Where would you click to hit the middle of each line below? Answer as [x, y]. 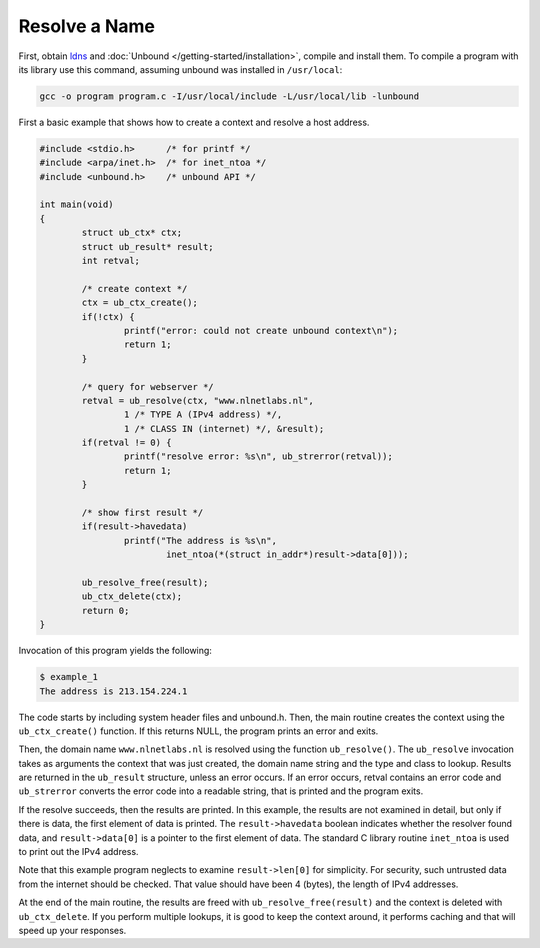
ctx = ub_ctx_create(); [140, 303]
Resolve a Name [86, 26]
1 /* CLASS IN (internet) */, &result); [224, 428]
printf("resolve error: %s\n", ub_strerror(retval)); [258, 456]
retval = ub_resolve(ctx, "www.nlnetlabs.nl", [197, 400]
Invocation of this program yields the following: [115, 651]
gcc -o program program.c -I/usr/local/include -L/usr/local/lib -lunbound [229, 96]
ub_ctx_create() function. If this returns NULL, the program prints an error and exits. [198, 731]
